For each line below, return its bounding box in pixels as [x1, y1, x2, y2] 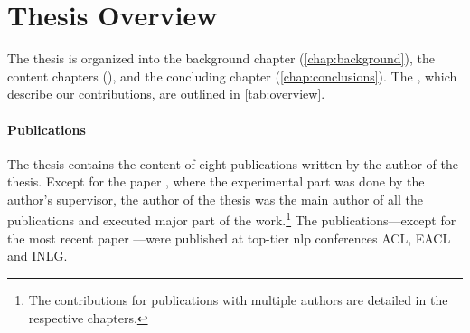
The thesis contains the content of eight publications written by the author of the [7, 154, 458, 173]
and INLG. [7, 246, 68, 265]
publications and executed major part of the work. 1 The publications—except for [7, 208, 456, 230]
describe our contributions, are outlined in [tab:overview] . [7, 84, 325, 103]
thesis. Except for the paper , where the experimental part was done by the [7, 172, 425, 191]
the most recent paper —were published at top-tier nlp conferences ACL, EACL [7, 228, 451, 247]
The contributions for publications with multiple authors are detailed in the [28, 290, 448, 309]
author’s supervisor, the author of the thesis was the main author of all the [7, 189, 423, 208]
